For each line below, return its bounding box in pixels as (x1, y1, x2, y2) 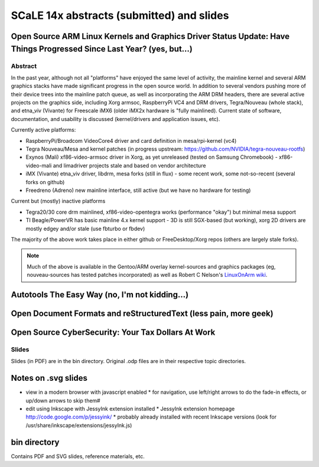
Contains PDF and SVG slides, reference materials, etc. (11, 452, 145, 460)
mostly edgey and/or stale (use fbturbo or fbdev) (25, 225, 145, 232)
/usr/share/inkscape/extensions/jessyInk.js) (25, 422, 132, 429)
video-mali (25, 162, 52, 169)
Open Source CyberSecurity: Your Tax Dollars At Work (11, 327, 216, 337)
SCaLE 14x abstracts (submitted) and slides (11, 9, 229, 22)
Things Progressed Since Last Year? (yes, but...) (11, 44, 193, 54)
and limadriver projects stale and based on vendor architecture (53, 162, 206, 169)
